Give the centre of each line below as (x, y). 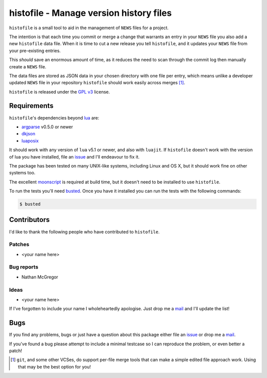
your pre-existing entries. (35, 51)
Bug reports (24, 267)
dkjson (28, 134)
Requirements (31, 106)
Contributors (29, 220)
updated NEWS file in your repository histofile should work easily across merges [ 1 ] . (97, 83)
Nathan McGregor (40, 277)
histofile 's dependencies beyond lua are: (54, 118)
